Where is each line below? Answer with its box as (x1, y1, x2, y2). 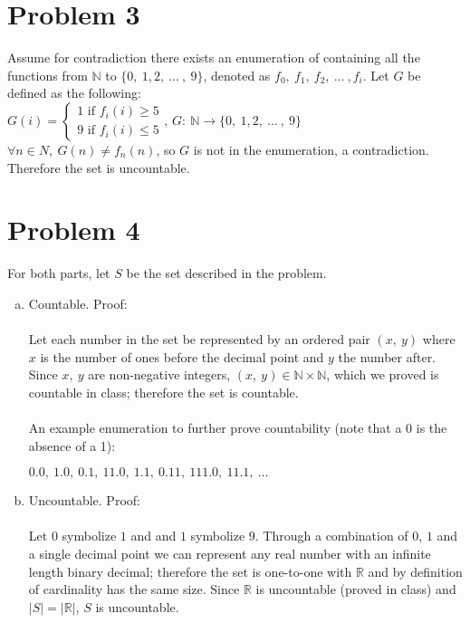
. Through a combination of (254, 526, 408, 545)
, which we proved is (326, 365, 439, 384)
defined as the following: (7, 83, 141, 102)
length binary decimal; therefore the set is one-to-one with (28, 561, 352, 580)
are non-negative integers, (88, 365, 231, 384)
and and (130, 526, 177, 545)
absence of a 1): (28, 436, 116, 455)
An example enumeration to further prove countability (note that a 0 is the (28, 417, 447, 436)
